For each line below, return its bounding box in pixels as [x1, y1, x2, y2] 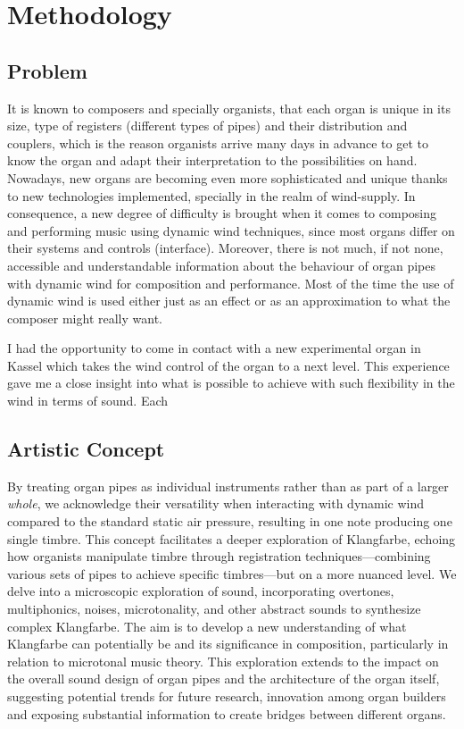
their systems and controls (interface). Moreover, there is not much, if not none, [7, 239, 443, 257]
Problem [7, 56, 87, 84]
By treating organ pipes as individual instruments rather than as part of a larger [7, 476, 449, 495]
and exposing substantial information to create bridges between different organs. [7, 704, 446, 723]
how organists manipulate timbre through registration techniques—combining [7, 547, 431, 566]
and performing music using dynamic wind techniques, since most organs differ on [7, 221, 455, 239]
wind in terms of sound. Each [7, 391, 169, 410]
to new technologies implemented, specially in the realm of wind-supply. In [7, 186, 416, 205]
